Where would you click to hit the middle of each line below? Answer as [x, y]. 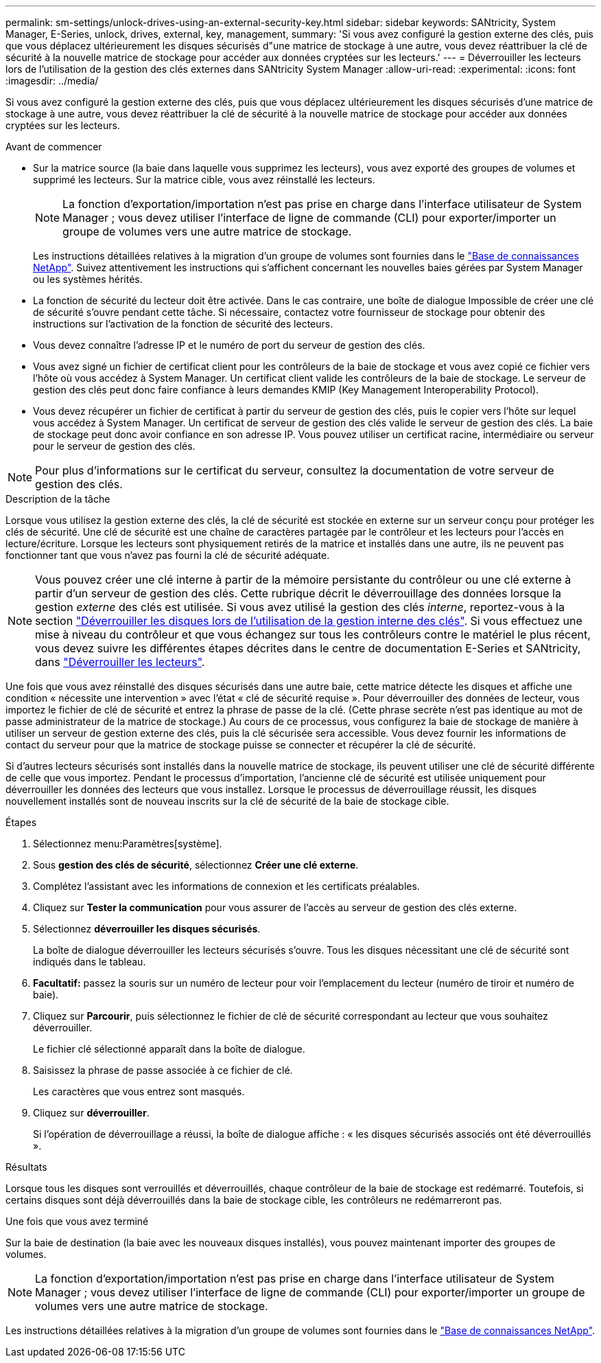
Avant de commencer [54, 147]
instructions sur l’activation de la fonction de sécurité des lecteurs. [183, 324]
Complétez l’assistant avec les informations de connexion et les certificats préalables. [226, 886]
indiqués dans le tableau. [90, 962]
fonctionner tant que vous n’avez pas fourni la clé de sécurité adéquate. [168, 555]
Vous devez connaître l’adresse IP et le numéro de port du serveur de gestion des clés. [229, 345]
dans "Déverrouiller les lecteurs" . [120, 662]
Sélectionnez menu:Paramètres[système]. [128, 844]
